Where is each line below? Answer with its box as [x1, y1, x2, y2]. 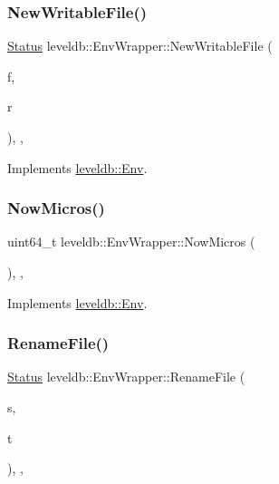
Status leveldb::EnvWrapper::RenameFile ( [7, 367, 245, 386]
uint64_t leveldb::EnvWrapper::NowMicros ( [7, 232, 255, 251]
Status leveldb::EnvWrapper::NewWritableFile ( [7, 36, 273, 55]
